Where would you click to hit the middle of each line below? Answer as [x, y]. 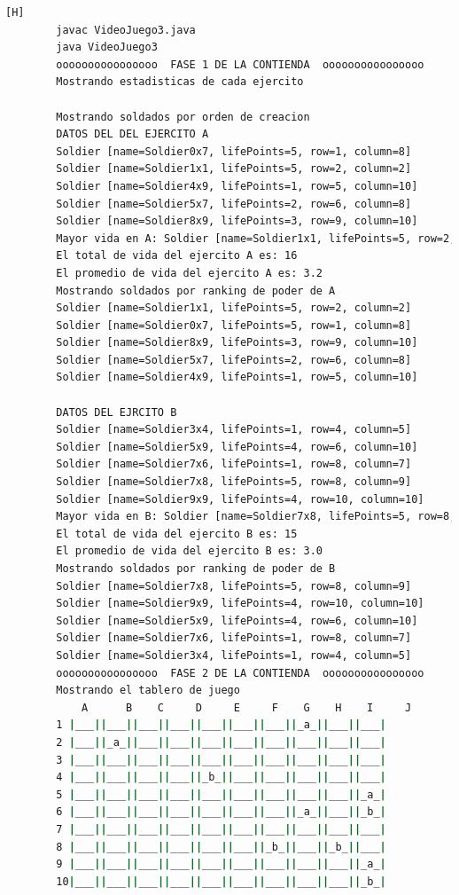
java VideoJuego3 [107, 47]
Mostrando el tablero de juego [148, 691]
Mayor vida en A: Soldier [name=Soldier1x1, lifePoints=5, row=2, [256, 238]
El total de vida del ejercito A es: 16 [177, 256]
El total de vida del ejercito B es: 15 [177, 534]
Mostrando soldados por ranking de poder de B [196, 569]
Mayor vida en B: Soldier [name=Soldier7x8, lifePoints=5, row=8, [256, 517]
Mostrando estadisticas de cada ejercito [180, 82]
